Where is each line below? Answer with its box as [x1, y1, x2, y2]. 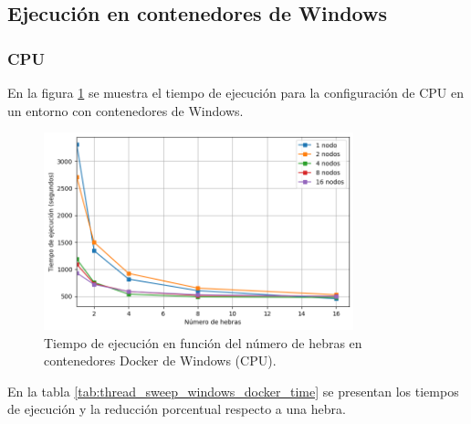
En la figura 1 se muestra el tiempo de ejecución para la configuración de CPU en [7, 83, 465, 101]
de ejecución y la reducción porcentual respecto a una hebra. [7, 399, 346, 419]
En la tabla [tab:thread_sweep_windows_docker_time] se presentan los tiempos [7, 381, 459, 400]
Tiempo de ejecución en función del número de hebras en [44, 333, 362, 352]
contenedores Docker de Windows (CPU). [44, 351, 277, 370]
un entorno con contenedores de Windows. [7, 101, 244, 120]
